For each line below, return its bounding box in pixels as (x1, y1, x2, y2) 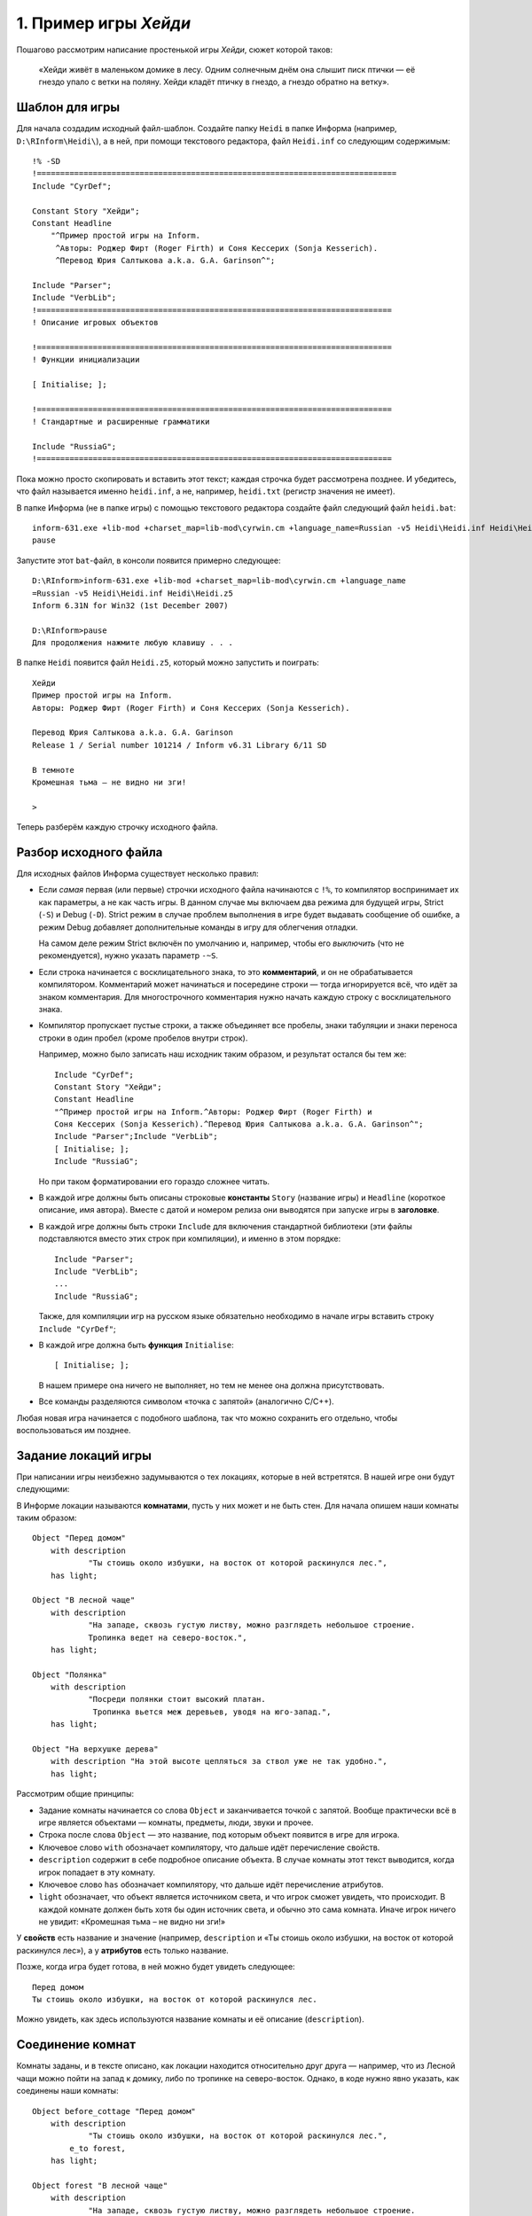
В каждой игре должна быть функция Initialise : (38, 1339, 234, 1350)
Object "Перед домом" (32, 1533, 126, 1543)
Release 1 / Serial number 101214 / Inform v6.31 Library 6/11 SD (32, 740, 327, 750)
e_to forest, (69, 2143, 126, 2153)
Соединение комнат (16, 2037, 137, 2052)
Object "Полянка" (32, 1669, 107, 1680)
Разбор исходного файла (16, 845, 163, 860)
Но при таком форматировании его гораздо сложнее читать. (38, 1175, 270, 1187)
